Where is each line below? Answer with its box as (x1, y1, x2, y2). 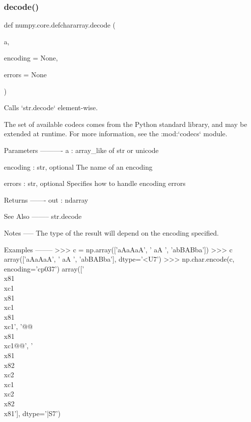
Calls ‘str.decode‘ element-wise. (4, 102, 98, 113)
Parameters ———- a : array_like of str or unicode (4, 145, 159, 155)
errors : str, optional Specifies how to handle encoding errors (4, 178, 186, 188)
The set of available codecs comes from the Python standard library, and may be (4, 119, 247, 129)
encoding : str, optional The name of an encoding (4, 161, 153, 172)
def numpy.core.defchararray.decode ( (4, 20, 115, 30)
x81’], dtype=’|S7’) (4, 408, 61, 418)
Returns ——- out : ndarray (4, 194, 88, 205)
